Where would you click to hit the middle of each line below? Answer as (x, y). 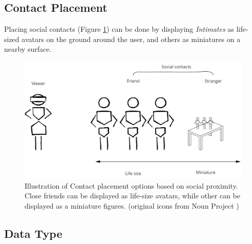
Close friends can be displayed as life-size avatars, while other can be (132, 196)
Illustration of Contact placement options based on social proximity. (131, 185)
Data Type (33, 233)
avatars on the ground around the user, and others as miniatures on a (131, 39)
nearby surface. (28, 49)
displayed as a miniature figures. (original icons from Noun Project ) (132, 205)
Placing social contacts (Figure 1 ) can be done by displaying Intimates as (119, 29)
